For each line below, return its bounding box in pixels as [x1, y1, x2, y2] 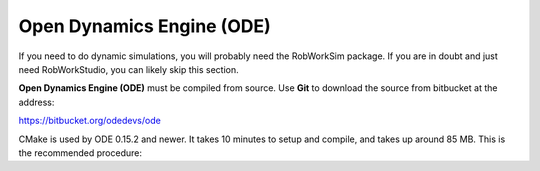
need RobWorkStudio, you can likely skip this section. [18, 63, 239, 75]
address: [18, 96, 55, 108]
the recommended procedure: [18, 146, 143, 159]
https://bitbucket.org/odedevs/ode [18, 115, 162, 127]
